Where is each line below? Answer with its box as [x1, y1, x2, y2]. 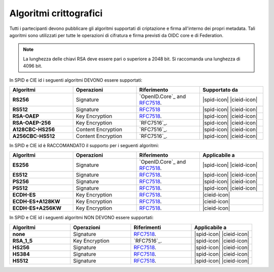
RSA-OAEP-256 [12, 119, 51, 126]
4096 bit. [23, 63, 43, 69]
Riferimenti [133, 224, 161, 231]
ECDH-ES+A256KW [12, 205, 62, 212]
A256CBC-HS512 [12, 132, 55, 140]
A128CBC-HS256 [12, 126, 55, 133]
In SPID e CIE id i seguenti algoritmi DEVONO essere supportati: [9, 77, 143, 83]
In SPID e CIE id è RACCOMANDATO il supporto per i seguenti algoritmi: [9, 142, 159, 148]
